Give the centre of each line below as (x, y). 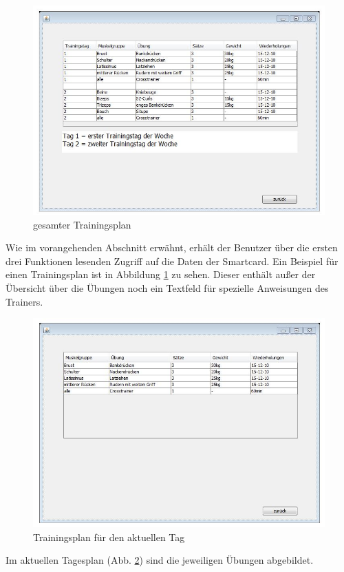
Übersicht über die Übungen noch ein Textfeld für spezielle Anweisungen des (167, 287)
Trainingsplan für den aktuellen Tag (109, 537)
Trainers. (24, 301)
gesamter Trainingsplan (82, 224)
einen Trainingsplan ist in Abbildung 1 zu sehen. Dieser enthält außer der (161, 274)
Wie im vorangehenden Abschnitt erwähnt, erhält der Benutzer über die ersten (172, 247)
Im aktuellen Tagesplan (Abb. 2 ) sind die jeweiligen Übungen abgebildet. (160, 560)
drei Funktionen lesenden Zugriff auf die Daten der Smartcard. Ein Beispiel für (172, 261)
